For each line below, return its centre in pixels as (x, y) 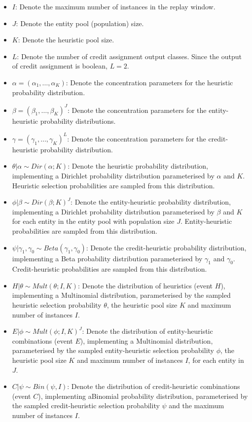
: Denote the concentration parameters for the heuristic (149, 82)
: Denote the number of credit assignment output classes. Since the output (129, 56)
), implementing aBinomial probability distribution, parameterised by (143, 396)
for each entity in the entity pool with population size (93, 221)
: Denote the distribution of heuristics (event (145, 285)
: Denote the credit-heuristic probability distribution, (166, 247)
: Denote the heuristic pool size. (66, 40)
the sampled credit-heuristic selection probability (86, 405)
